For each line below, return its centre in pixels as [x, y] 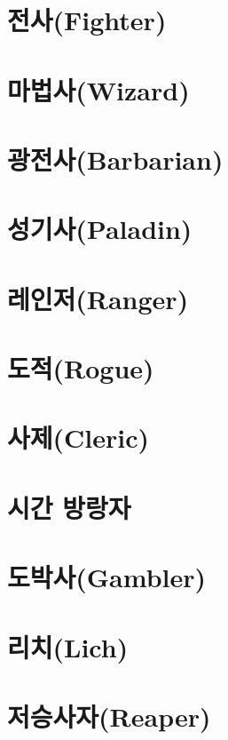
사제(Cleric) [79, 438]
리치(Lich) [68, 646]
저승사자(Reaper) [109, 716]
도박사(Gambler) [107, 577]
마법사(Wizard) [98, 89]
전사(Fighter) [87, 20]
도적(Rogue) [81, 368]
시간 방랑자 [69, 507]
